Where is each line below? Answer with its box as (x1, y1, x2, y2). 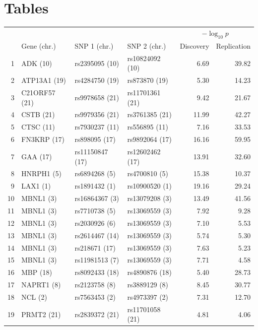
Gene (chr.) (21, 40, 56, 51)
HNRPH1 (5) (21, 168, 62, 179)
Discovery (180, 40, 209, 51)
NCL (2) (21, 291, 47, 302)
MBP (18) (21, 267, 52, 277)
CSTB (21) (21, 109, 55, 120)
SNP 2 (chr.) (127, 40, 166, 51)
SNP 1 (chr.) (74, 40, 114, 51)
